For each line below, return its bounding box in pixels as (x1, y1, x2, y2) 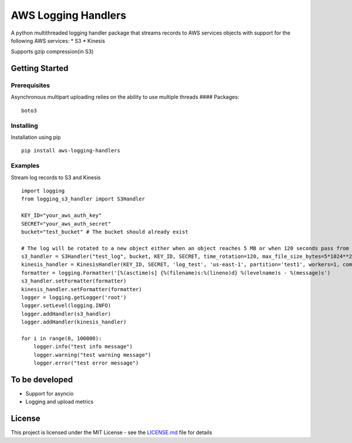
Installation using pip (11, 134, 61, 141)
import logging (21, 188, 65, 194)
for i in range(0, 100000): (21, 335, 102, 342)
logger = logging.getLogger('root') (21, 294, 127, 301)
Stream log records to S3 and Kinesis (11, 173, 101, 181)
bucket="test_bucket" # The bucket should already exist (21, 229, 189, 235)
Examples (11, 162, 40, 170)
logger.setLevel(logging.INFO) (21, 302, 111, 309)
